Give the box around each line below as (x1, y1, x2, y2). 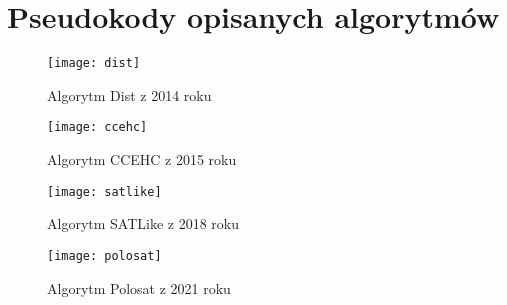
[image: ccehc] (47, 120, 148, 135)
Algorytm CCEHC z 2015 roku (47, 149, 237, 170)
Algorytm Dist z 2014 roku (47, 84, 212, 105)
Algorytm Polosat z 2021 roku (47, 277, 231, 298)
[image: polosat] (47, 248, 162, 263)
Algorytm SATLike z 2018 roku (47, 213, 239, 234)
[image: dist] (47, 56, 141, 71)
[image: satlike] (47, 184, 162, 199)
